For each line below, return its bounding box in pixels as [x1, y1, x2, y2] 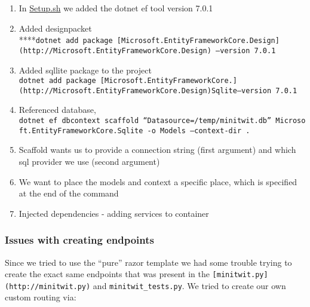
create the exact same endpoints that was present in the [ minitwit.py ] [5, 268, 268, 280]
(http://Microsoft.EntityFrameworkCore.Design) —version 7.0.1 [19, 46, 276, 55]
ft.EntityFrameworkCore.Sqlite [19, 126, 143, 135]
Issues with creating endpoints [5, 232, 154, 247]
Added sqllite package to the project [19, 63, 152, 76]
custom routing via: [5, 291, 76, 303]
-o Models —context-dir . [147, 126, 250, 135]
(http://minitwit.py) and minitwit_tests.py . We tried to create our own [5, 279, 286, 291]
